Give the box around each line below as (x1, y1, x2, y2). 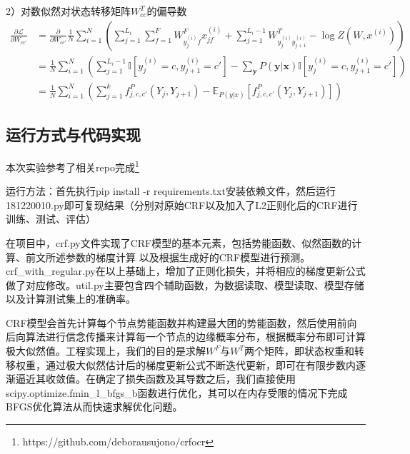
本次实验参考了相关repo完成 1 (6, 157, 139, 174)
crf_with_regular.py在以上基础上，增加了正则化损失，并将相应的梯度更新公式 (6, 263, 366, 278)
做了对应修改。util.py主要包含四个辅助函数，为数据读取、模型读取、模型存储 (6, 277, 364, 292)
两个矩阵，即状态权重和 (244, 343, 355, 358)
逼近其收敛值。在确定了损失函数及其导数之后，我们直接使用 (15, 371, 296, 386)
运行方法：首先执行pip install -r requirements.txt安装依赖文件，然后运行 (6, 183, 336, 198)
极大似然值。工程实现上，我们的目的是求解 (6, 343, 206, 358)
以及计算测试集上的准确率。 (6, 291, 136, 306)
